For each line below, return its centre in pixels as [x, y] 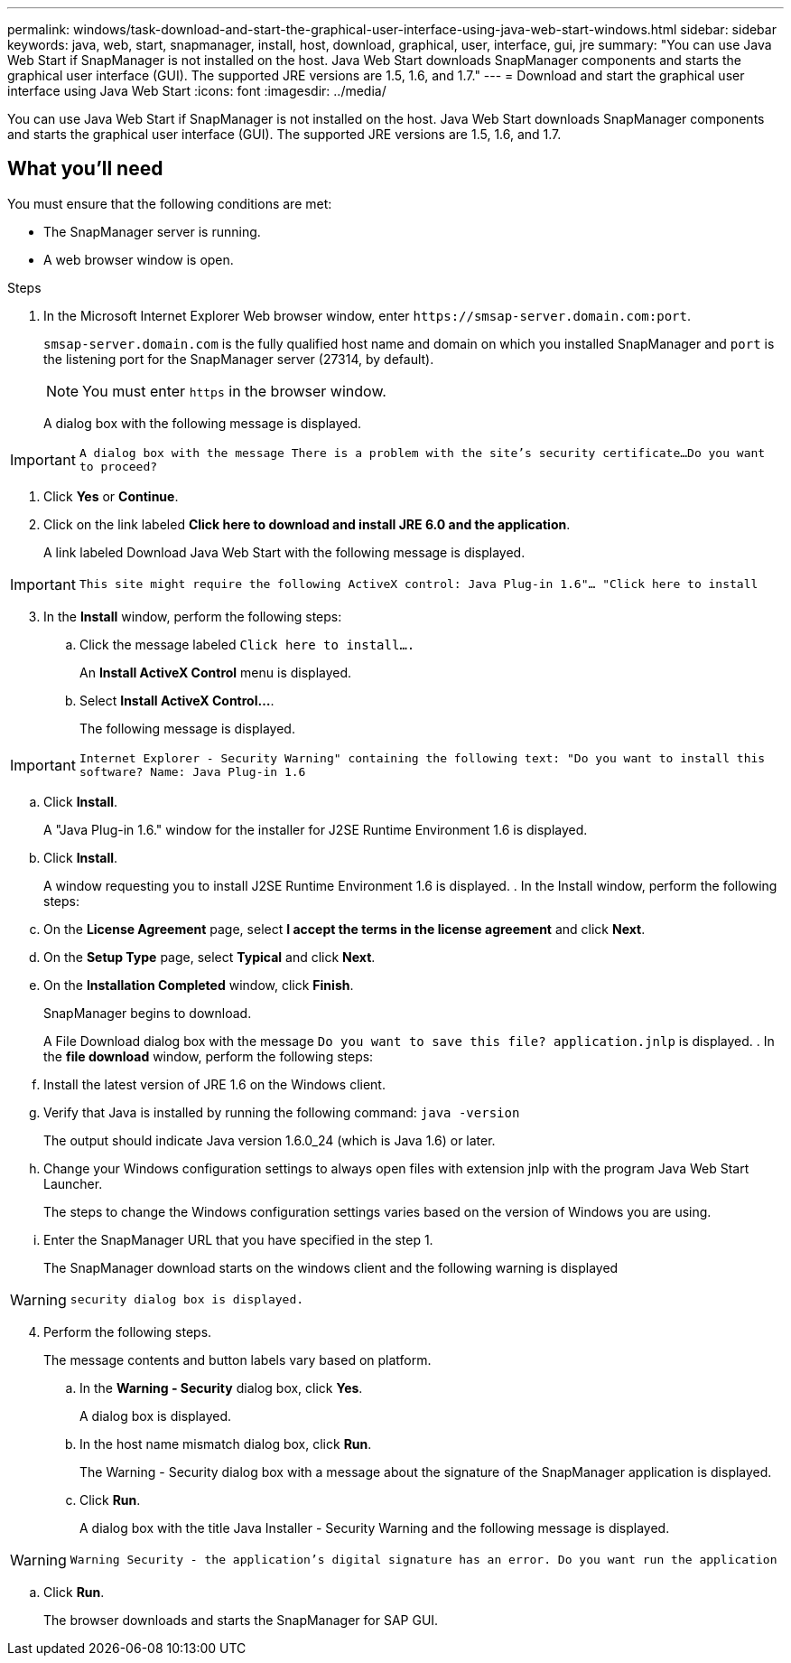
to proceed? [118, 466]
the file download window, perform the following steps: [209, 1056]
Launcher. [73, 1183]
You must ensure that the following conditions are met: [170, 203]
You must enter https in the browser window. [234, 391]
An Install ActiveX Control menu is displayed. [216, 672]
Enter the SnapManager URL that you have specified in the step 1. [238, 1239]
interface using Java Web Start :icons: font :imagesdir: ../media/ [197, 91]
